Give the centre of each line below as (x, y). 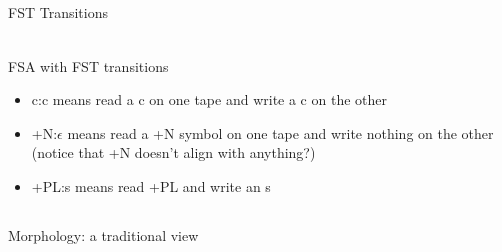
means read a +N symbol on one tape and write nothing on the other (280, 132)
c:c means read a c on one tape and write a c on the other (209, 99)
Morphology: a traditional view (103, 234)
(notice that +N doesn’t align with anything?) (173, 152)
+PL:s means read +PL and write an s (151, 185)
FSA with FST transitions (88, 65)
